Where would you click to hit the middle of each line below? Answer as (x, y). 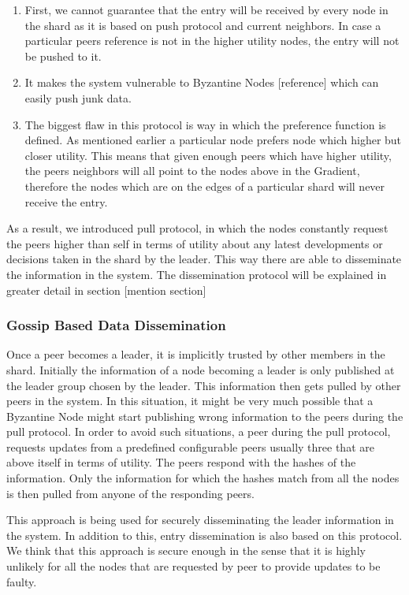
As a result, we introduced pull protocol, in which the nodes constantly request (197, 228)
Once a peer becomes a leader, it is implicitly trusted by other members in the (196, 354)
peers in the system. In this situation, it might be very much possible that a (190, 401)
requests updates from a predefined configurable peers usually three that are (190, 446)
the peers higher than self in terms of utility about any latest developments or (195, 243)
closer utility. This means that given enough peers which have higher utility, (208, 155)
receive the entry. (66, 201)
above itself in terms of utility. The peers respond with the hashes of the (181, 462)
